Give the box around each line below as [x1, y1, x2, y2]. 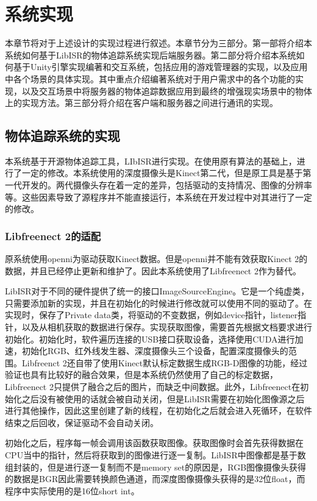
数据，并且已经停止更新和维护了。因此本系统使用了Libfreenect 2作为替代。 [5, 264, 301, 277]
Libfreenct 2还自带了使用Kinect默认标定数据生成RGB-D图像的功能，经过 [21, 356, 308, 369]
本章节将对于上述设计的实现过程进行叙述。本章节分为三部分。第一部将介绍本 [5, 37, 312, 49]
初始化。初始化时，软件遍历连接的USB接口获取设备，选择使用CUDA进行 [5, 332, 295, 345]
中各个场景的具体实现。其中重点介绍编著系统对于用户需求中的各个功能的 [5, 72, 295, 85]
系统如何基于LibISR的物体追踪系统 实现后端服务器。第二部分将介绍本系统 [5, 48, 296, 61]
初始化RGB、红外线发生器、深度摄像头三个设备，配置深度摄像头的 [21, 344, 288, 357]
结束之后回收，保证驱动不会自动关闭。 [5, 416, 158, 428]
